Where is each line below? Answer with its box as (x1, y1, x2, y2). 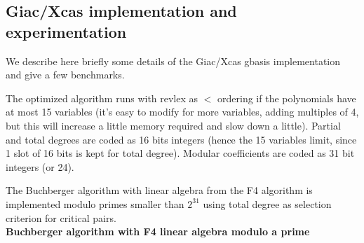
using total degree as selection (203, 196, 332, 211)
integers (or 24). (6, 159, 74, 174)
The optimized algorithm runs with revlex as (6, 90, 198, 105)
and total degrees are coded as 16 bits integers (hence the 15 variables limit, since (6, 132, 357, 146)
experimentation (6, 20, 127, 42)
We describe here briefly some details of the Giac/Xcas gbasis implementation (6, 53, 341, 68)
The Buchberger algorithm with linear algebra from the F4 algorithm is (6, 183, 313, 197)
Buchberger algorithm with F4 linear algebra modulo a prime (6, 224, 310, 239)
